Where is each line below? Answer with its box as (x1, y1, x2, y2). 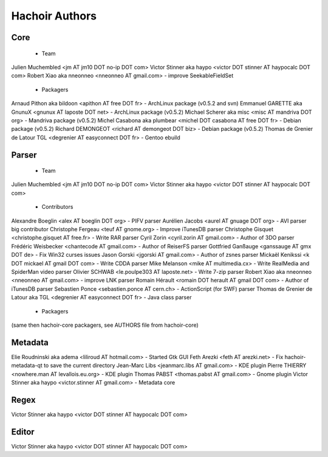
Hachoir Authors (11, 9, 97, 23)
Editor (11, 427, 35, 437)
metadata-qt (11, 362, 43, 369)
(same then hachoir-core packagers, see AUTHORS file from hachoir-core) (11, 321, 199, 329)
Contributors (41, 203, 73, 211)
